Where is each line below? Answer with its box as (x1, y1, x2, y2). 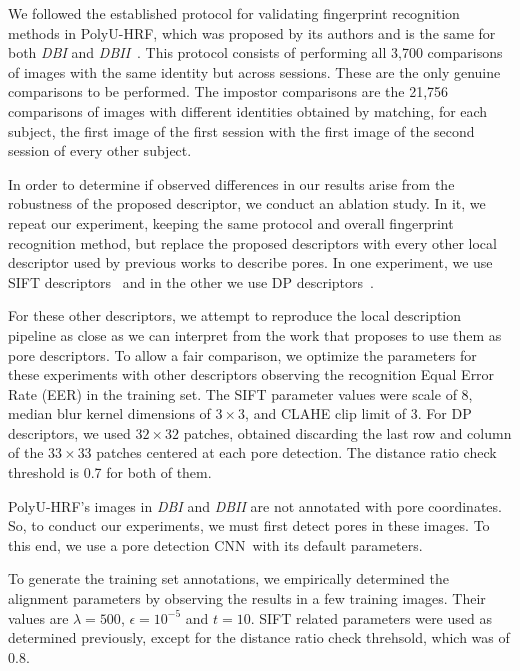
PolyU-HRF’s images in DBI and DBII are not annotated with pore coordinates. (8, 495, 502, 516)
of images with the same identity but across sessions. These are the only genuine (8, 61, 501, 82)
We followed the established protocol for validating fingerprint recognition (8, 3, 460, 23)
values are (8, 607, 69, 628)
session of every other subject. (8, 140, 192, 161)
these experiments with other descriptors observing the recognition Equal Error (8, 364, 495, 385)
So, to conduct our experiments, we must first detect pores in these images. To (8, 515, 490, 536)
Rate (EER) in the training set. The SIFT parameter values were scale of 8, (8, 383, 473, 404)
